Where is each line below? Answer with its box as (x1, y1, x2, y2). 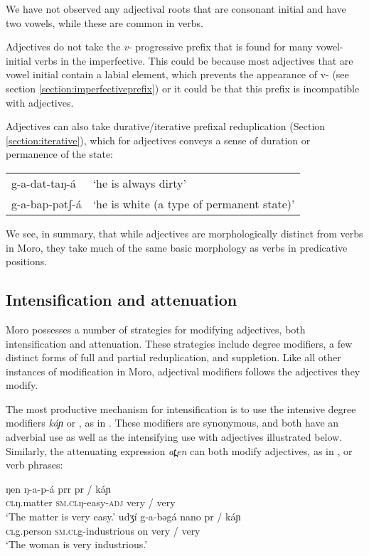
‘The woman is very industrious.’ (6, 537, 148, 552)
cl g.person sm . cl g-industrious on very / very (6, 523, 200, 538)
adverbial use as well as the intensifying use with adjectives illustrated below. (6, 429, 343, 444)
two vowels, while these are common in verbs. (6, 15, 203, 30)
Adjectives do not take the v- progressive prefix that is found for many (6, 39, 313, 54)
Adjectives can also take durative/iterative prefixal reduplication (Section (6, 119, 326, 134)
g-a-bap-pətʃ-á (11, 195, 82, 212)
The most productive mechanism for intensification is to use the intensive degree (6, 401, 356, 416)
